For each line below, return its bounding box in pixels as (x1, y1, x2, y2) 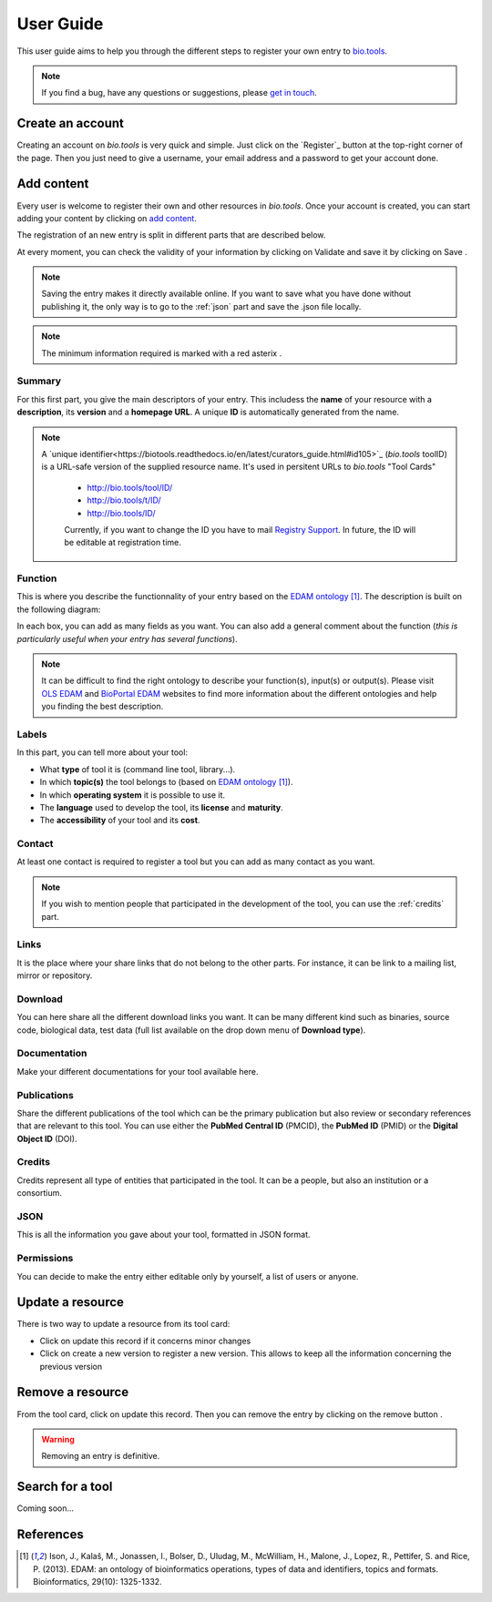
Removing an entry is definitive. (41, 1451, 160, 1462)
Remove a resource (16, 1384, 129, 1400)
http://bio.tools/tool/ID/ (87, 482, 173, 493)
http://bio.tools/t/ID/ (87, 495, 161, 505)
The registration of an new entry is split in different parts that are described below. (16, 230, 326, 240)
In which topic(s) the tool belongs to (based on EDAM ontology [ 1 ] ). (39, 777, 293, 788)
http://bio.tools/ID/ (87, 507, 156, 518)
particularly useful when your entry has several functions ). (16, 633, 238, 644)
